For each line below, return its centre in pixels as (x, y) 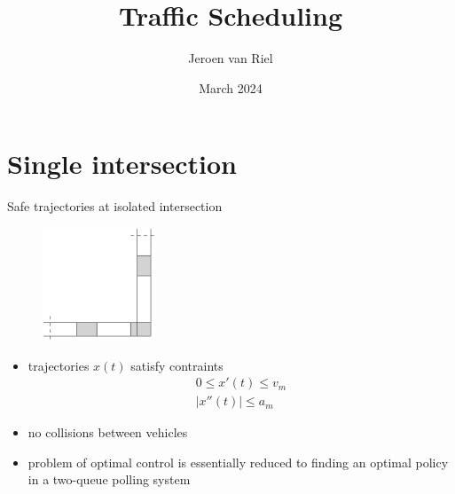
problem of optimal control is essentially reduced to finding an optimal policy (238, 462)
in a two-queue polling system (109, 479)
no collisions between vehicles (108, 432)
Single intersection (122, 164)
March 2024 (231, 87)
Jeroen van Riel (231, 58)
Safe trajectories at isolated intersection (115, 206)
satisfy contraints (177, 365)
